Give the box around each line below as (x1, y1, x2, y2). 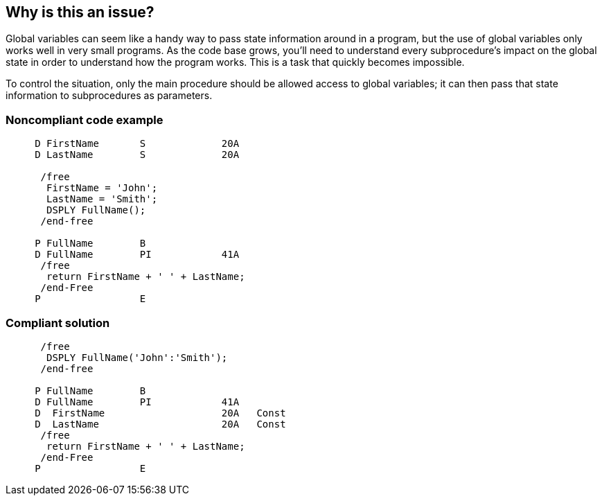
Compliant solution (6, 315, 110, 330)
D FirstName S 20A (35, 138, 240, 150)
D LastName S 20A (35, 149, 240, 161)
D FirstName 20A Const (35, 407, 286, 419)
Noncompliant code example (6, 112, 163, 127)
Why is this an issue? (6, 3, 154, 21)
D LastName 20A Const (35, 418, 286, 430)
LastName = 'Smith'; (46, 193, 158, 205)
